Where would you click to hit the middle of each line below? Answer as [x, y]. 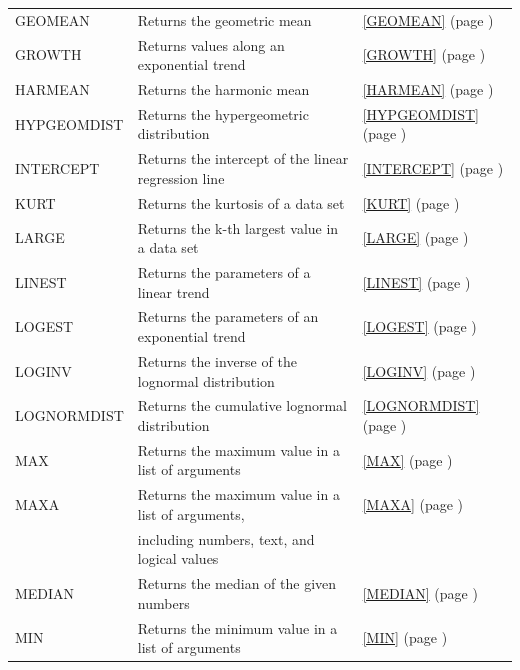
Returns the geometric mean [224, 19]
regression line [181, 177]
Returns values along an [211, 44]
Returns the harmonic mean [223, 89]
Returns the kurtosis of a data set [241, 202]
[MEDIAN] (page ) [420, 592]
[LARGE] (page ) [415, 237]
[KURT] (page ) [411, 202]
